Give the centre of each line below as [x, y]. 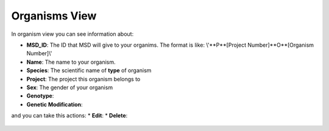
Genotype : [40, 96]
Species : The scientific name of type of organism [89, 70]
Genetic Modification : [55, 104]
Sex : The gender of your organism [69, 87]
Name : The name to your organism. [71, 62]
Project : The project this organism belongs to [83, 79]
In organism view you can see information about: [73, 34]
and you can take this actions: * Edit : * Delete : [69, 116]
